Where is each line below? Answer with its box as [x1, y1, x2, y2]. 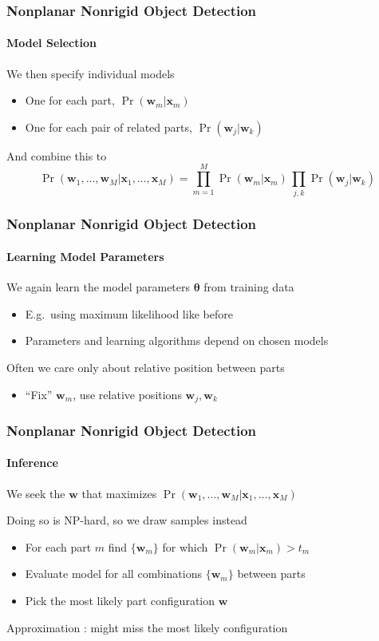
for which [162, 538, 208, 555]
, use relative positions [73, 386, 182, 402]
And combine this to [6, 147, 107, 164]
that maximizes [81, 485, 157, 501]
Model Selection [6, 34, 97, 51]
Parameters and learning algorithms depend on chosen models [25, 332, 329, 349]
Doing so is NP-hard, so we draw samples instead [6, 512, 247, 528]
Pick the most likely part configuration [25, 592, 215, 609]
